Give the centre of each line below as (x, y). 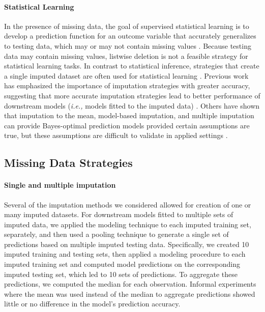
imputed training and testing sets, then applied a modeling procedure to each (125, 254)
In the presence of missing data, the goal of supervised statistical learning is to (127, 26)
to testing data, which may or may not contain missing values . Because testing (128, 45)
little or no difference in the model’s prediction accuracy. (92, 304)
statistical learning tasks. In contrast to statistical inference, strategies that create (132, 66)
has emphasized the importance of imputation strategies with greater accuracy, (127, 85)
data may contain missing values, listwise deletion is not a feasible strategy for (126, 56)
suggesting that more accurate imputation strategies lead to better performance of (132, 95)
